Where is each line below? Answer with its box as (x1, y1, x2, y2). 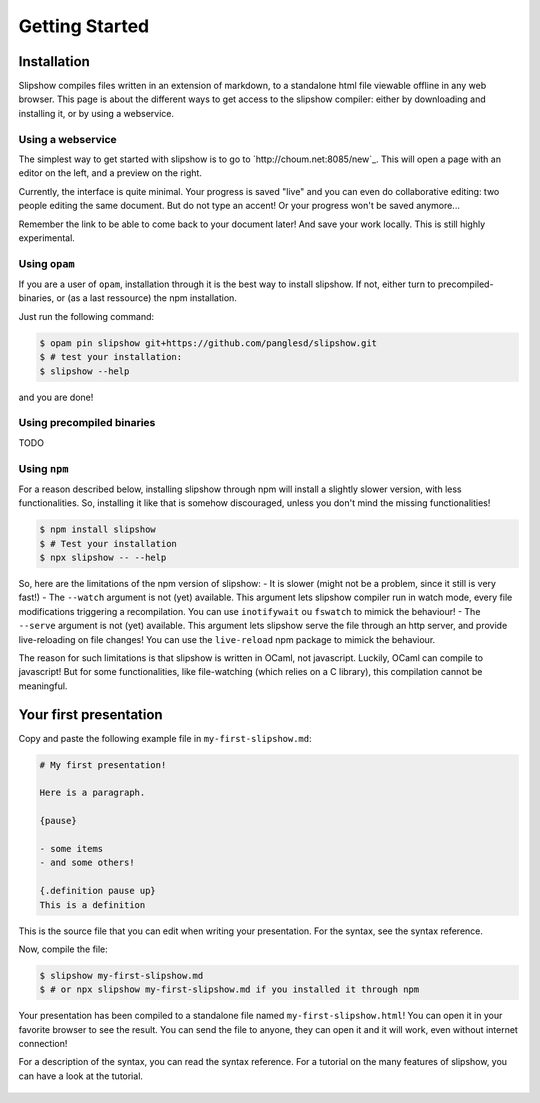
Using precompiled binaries (18, 416, 156, 430)
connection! (18, 1038, 68, 1050)
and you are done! (18, 391, 94, 403)
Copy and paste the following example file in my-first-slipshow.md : (18, 732, 312, 744)
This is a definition (39, 899, 146, 910)
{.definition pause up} (39, 885, 157, 897)
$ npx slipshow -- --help (39, 552, 167, 564)
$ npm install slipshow (39, 524, 157, 535)
